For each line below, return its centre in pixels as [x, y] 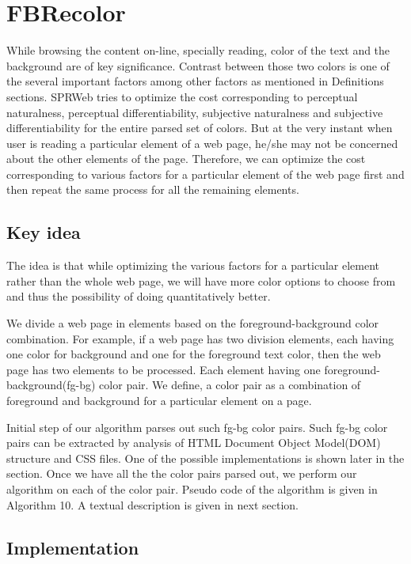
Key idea [44, 232]
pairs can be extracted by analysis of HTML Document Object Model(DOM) [194, 443]
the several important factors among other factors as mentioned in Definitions [195, 81]
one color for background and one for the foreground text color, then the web [194, 354]
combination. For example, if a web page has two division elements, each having [200, 338]
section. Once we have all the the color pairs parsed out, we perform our [182, 473]
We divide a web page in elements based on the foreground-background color [193, 323]
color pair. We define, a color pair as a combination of [230, 385]
